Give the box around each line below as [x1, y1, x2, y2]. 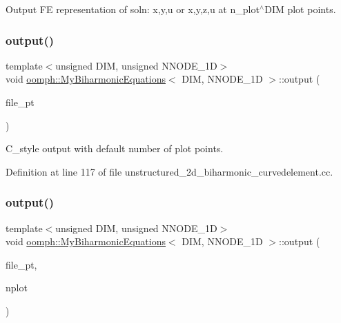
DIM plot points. [264, 2, 336, 16]
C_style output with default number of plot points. [6, 141, 224, 156]
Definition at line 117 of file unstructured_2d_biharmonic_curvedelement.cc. [6, 164, 333, 178]
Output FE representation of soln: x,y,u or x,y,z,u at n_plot [6, 2, 260, 16]
